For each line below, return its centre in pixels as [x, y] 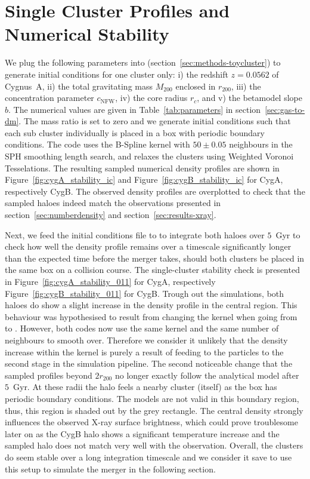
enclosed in [196, 86]
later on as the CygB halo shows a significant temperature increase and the [142, 433]
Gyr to [288, 234]
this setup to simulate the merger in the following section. [110, 469]
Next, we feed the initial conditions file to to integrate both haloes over [135, 234]
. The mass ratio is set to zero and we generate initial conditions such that [155, 121]
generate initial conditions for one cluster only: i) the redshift [117, 74]
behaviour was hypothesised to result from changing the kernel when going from [151, 316]
